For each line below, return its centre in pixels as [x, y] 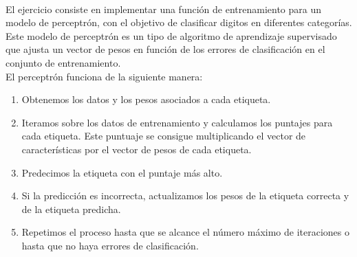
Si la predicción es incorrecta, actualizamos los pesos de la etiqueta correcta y [185, 195]
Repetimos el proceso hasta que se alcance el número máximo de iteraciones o [186, 232]
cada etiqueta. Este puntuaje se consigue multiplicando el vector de [164, 136]
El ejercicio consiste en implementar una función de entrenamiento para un [164, 9]
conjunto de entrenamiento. [63, 62]
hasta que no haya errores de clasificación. [110, 245]
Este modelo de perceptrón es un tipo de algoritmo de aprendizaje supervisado [171, 35]
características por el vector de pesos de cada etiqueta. [137, 149]
